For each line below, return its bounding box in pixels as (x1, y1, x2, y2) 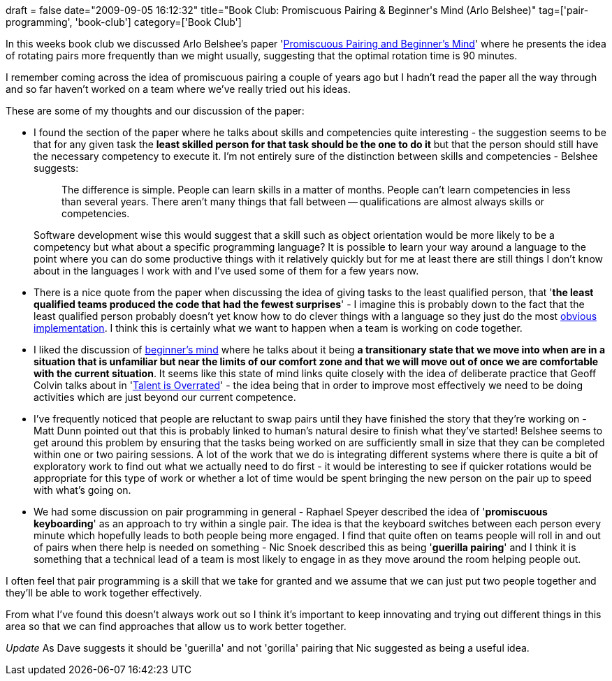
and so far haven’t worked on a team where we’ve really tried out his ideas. (6, 83, 351, 95)
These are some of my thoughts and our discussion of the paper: (6, 105, 305, 117)
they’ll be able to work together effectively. (6, 587, 203, 599)
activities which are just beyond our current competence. (34, 391, 296, 403)
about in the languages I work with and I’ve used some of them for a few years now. (34, 265, 419, 277)
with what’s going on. (34, 484, 131, 496)
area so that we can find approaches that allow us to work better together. (6, 620, 347, 632)
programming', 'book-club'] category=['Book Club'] (6, 16, 242, 28)
